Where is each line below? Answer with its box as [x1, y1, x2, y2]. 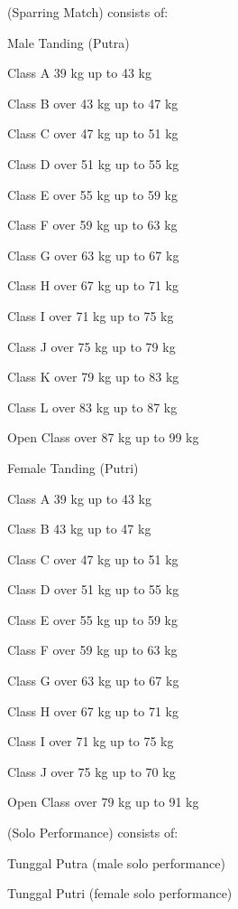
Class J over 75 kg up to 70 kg [7, 762, 176, 781]
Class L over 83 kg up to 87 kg [7, 397, 178, 416]
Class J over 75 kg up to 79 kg [7, 336, 176, 355]
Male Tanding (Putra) [7, 33, 130, 52]
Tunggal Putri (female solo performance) [7, 884, 233, 903]
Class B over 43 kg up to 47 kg [7, 93, 178, 112]
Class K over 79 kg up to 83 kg [7, 367, 179, 386]
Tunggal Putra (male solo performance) [7, 853, 225, 872]
